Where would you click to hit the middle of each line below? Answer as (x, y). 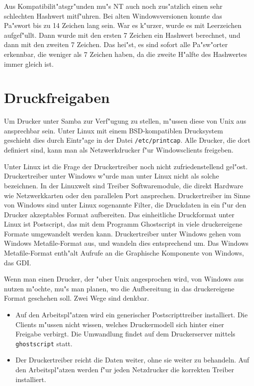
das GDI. (18, 262)
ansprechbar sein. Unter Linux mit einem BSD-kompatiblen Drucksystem (114, 130)
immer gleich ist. (29, 64)
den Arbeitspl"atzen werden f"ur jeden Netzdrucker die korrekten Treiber (125, 370)
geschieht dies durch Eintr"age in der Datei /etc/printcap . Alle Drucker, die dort (127, 140)
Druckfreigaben (57, 97)
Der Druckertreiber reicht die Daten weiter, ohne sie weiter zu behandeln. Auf (132, 360)
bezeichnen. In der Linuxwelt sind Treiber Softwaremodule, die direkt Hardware (124, 185)
